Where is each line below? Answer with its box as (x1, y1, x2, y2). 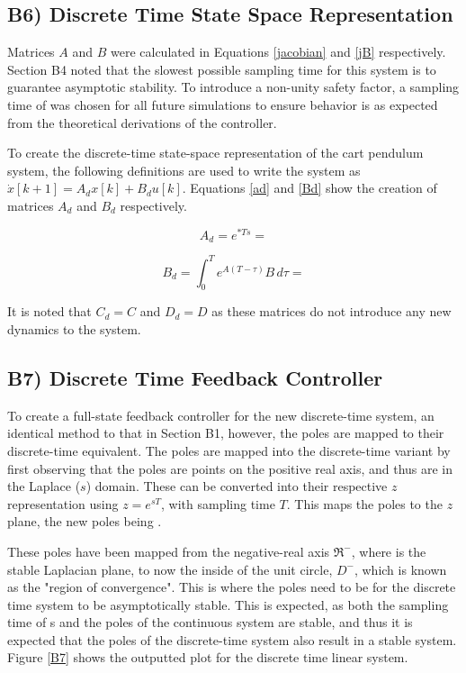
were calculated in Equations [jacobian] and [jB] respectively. (110, 42, 446, 61)
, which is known (354, 559, 447, 578)
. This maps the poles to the (286, 494, 443, 513)
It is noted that (7, 302, 92, 321)
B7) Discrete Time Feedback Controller (7, 363, 383, 391)
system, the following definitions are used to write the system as (7, 160, 361, 179)
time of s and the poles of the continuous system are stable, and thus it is (7, 613, 413, 632)
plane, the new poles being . (7, 512, 162, 531)
